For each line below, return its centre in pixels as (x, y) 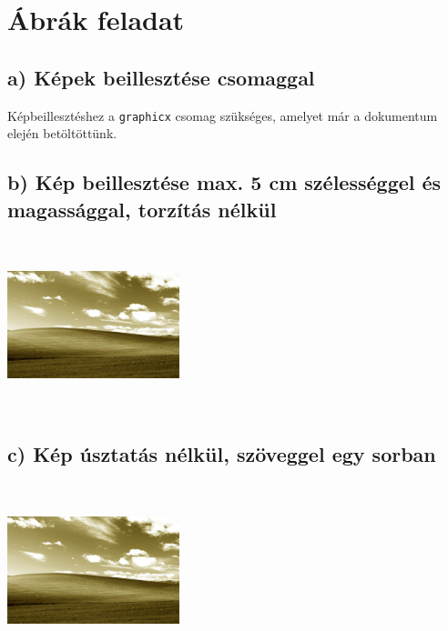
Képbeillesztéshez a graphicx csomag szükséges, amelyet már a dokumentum (223, 115)
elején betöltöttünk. (62, 133)
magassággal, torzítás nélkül (142, 209)
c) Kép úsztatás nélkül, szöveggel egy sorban (222, 454)
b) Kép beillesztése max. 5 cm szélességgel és (224, 182)
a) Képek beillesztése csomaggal (161, 77)
